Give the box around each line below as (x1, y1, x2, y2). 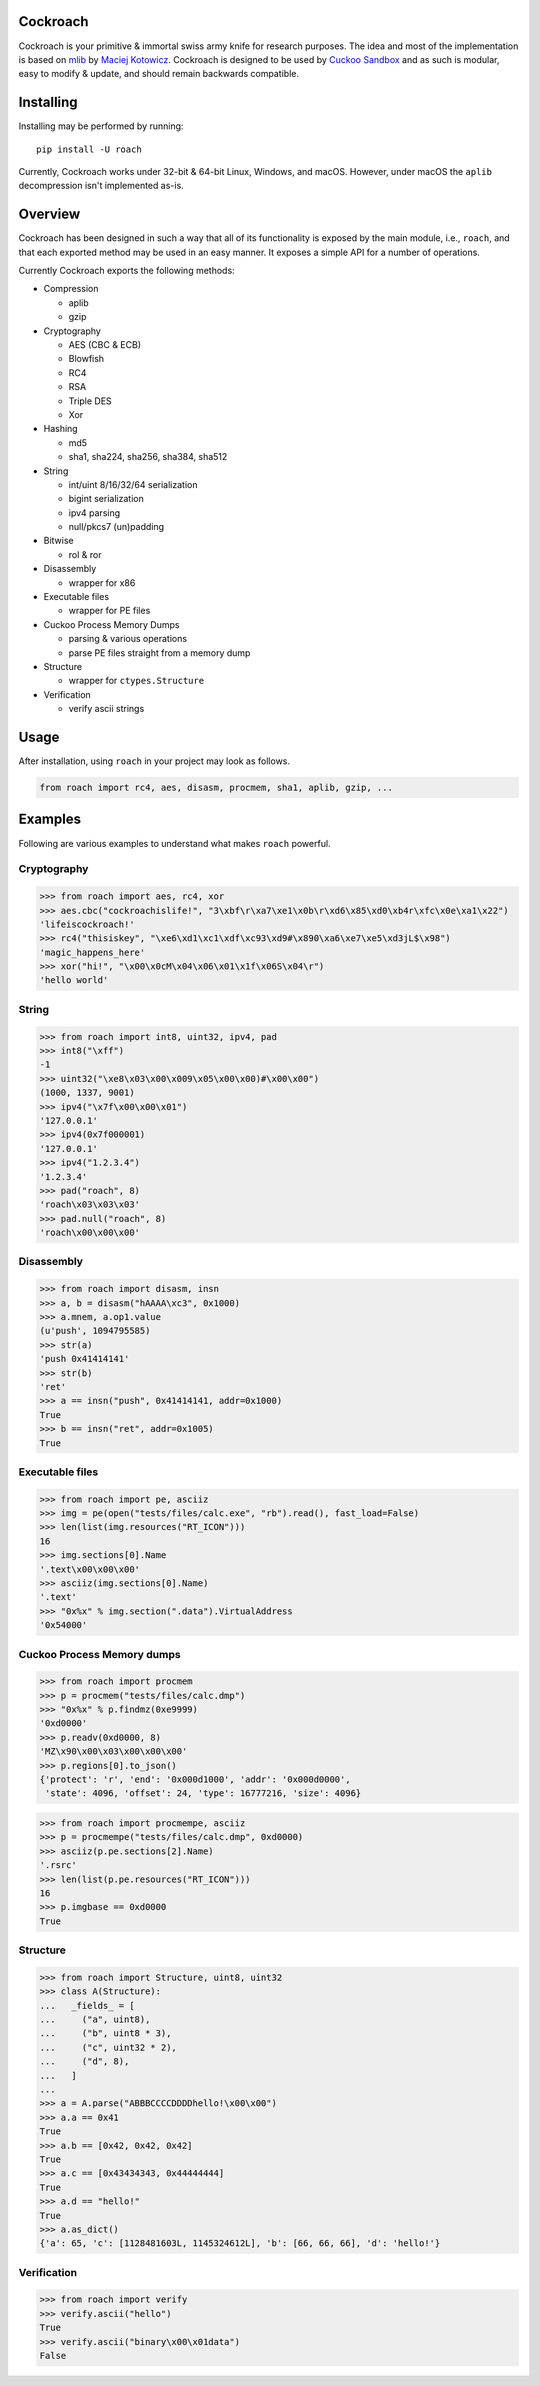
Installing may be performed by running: (18, 120, 184, 132)
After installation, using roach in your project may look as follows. (18, 755, 290, 767)
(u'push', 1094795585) (39, 1325, 151, 1337)
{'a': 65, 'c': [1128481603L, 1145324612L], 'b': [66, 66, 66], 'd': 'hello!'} (39, 2238, 441, 2249)
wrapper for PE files (68, 605, 151, 617)
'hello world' (39, 975, 109, 986)
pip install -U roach (36, 143, 142, 155)
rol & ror (68, 548, 102, 560)
